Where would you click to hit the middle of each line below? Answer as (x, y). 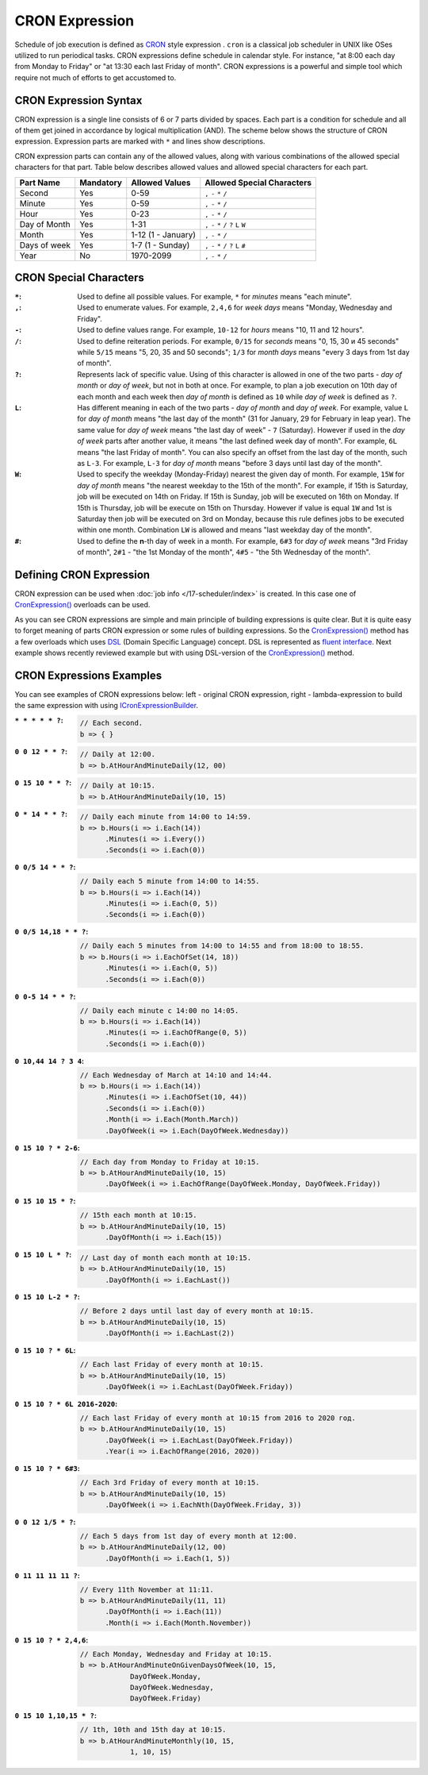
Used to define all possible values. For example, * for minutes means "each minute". (215, 297)
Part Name (40, 183)
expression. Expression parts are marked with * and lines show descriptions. (140, 141)
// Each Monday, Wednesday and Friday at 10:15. (176, 1654)
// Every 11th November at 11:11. (147, 1589)
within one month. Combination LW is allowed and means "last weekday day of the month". (225, 530)
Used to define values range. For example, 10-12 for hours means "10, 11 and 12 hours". (221, 330)
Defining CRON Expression (82, 574)
